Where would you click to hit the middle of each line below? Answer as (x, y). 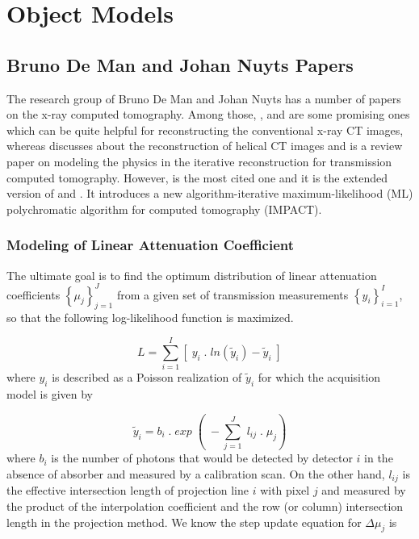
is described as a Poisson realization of (147, 377)
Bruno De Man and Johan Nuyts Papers (180, 64)
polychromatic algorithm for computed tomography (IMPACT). (164, 209)
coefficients (34, 294)
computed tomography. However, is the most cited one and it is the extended (197, 177)
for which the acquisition (319, 377)
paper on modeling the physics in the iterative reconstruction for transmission (199, 161)
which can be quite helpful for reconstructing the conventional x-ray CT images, (205, 130)
